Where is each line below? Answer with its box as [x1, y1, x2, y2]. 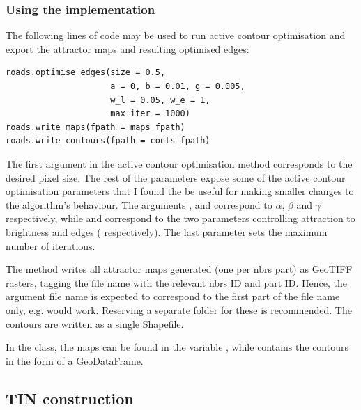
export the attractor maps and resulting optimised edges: [6, 41, 249, 56]
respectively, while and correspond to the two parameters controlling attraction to [6, 211, 355, 226]
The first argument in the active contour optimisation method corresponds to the [6, 156, 353, 171]
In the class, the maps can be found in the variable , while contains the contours [6, 340, 349, 354]
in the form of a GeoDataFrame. [6, 353, 144, 368]
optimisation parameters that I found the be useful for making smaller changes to [6, 184, 354, 198]
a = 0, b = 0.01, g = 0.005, [110, 81, 245, 91]
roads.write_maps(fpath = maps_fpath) [6, 122, 185, 132]
